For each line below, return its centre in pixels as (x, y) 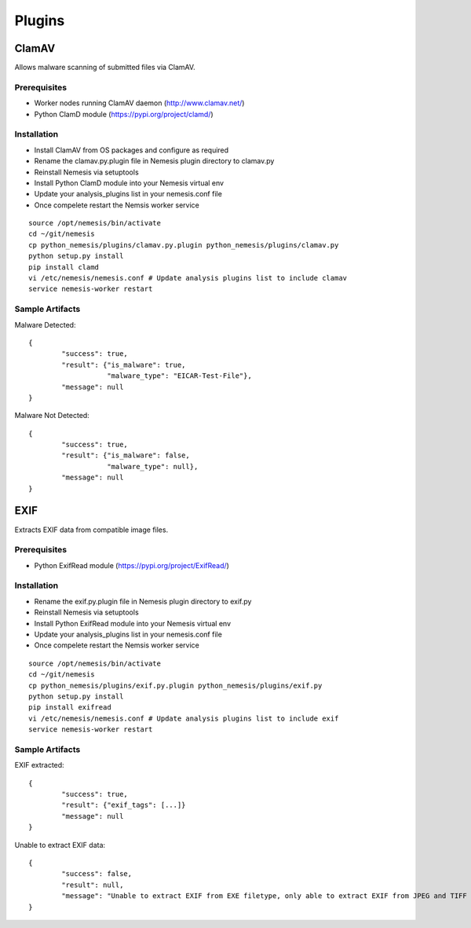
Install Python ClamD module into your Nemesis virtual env (129, 183)
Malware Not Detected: (52, 416)
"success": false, (97, 874)
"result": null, (93, 885)
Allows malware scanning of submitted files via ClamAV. (105, 68)
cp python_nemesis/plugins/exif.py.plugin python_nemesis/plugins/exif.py (175, 685)
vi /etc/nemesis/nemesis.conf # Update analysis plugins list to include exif (184, 718)
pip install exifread (70, 708)
